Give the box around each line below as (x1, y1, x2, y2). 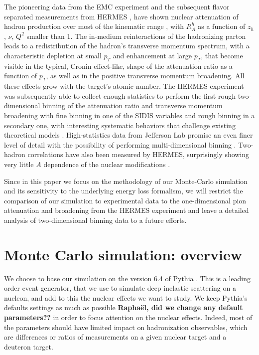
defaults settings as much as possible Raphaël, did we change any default (4, 302, 243, 313)
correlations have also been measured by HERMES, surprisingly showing (27, 149, 250, 160)
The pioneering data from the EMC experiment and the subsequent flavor (4, 1, 230, 11)
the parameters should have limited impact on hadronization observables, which (4, 322, 248, 332)
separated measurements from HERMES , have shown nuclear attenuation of (4, 11, 239, 21)
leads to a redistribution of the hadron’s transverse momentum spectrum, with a (4, 40, 250, 51)
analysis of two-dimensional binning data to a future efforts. (4, 214, 187, 225)
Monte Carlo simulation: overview (4, 244, 243, 264)
